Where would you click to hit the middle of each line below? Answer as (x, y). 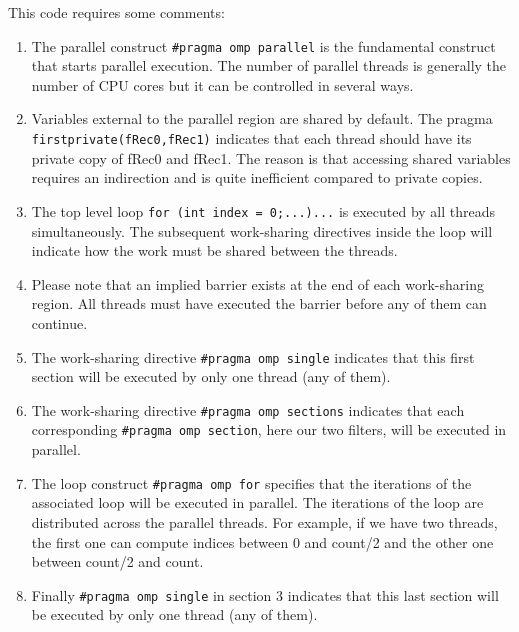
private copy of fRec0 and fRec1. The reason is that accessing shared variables (271, 157)
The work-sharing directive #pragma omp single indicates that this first (253, 356)
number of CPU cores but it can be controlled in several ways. (222, 84)
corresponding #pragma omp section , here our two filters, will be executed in (269, 429)
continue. (59, 322)
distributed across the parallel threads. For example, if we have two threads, (264, 521)
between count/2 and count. (117, 561)
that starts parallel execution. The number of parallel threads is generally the (269, 65)
